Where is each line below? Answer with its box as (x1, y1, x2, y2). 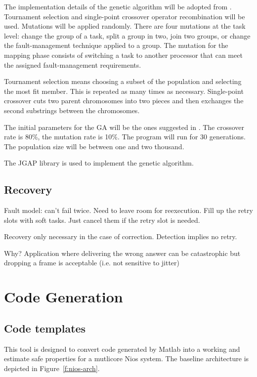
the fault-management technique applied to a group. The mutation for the (4, 40, 228, 50)
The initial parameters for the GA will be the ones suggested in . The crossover (4, 122, 245, 132)
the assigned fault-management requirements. (4, 59, 141, 70)
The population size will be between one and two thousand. (4, 141, 184, 151)
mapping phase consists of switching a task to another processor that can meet (4, 49, 243, 60)
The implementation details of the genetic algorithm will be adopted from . (4, 1, 232, 11)
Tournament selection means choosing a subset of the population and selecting (4, 76, 242, 86)
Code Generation (4, 287, 123, 307)
